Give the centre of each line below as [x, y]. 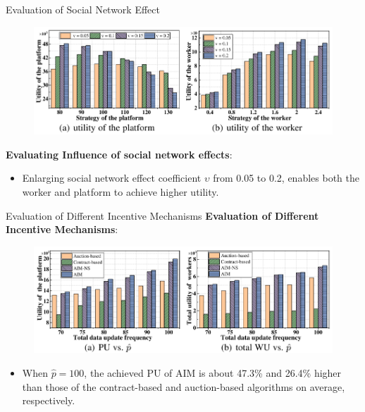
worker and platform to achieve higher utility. [120, 192]
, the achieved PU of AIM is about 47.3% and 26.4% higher [213, 373]
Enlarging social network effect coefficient [112, 178]
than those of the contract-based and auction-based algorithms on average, [184, 386]
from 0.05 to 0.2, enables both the [286, 178]
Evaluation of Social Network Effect [83, 9]
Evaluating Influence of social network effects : [119, 154]
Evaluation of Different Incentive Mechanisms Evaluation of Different [162, 215]
